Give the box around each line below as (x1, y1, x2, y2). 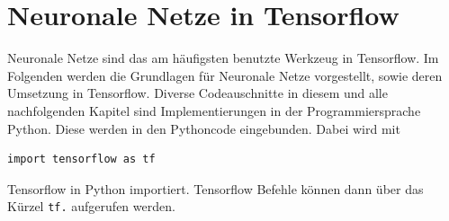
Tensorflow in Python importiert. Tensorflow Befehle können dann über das (7, 179, 424, 198)
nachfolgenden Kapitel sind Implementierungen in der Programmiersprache (7, 101, 421, 119)
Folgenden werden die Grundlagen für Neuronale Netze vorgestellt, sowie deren (7, 66, 443, 84)
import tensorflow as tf (7, 153, 156, 166)
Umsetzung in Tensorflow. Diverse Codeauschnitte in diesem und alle (7, 84, 388, 102)
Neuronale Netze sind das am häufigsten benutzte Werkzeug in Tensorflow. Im (7, 49, 439, 67)
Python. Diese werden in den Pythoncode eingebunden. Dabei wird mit (7, 119, 400, 137)
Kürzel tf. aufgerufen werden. (7, 197, 175, 216)
